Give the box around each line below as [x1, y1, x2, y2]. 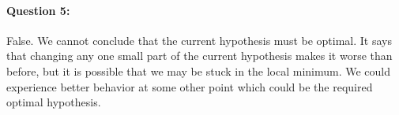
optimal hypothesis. [6, 94, 101, 110]
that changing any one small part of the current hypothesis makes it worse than [6, 47, 393, 64]
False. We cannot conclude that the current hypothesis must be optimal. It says [6, 32, 392, 48]
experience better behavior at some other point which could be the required [6, 78, 373, 95]
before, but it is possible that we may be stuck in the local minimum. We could [6, 62, 391, 79]
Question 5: [6, 2, 70, 18]
